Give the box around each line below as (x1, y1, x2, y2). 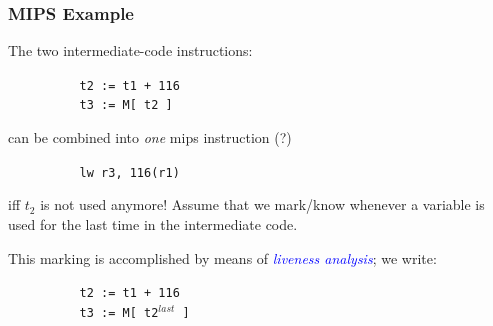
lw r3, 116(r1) (79, 165, 180, 180)
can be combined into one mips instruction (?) (8, 127, 292, 148)
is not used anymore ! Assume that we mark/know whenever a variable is (40, 194, 485, 215)
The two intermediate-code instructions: (8, 40, 253, 61)
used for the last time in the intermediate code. (8, 213, 298, 234)
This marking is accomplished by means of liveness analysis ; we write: (8, 247, 437, 268)
